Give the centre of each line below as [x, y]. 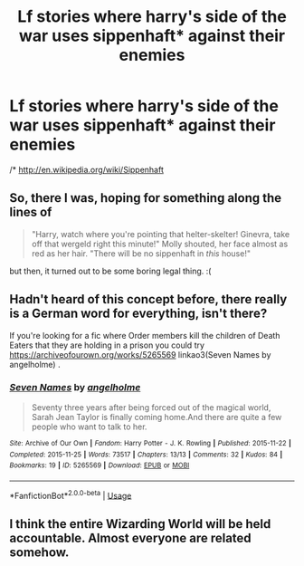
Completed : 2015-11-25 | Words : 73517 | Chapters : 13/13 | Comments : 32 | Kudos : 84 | [146, 455]
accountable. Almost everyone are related [130, 537]
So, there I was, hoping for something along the [146, 198]
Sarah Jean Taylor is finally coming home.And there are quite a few [157, 417]
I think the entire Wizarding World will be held [140, 524]
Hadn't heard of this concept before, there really [148, 299]
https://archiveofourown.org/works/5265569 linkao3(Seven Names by [140, 354]
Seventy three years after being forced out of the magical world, [151, 407]
